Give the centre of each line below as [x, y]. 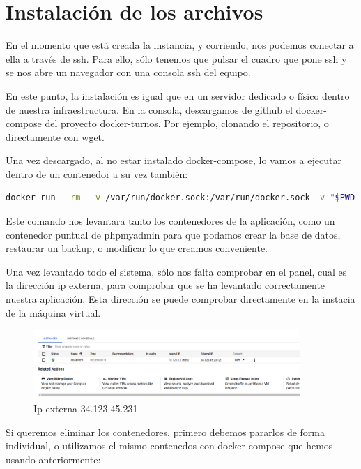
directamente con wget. [55, 136]
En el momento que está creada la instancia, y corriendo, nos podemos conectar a [180, 45]
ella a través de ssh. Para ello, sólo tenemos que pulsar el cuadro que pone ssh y [176, 58]
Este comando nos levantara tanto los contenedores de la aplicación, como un [170, 221]
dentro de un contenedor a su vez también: [97, 173]
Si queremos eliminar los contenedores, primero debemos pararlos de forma [166, 432]
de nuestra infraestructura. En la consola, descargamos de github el [149, 109]
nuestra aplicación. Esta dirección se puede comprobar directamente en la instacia [180, 299]
